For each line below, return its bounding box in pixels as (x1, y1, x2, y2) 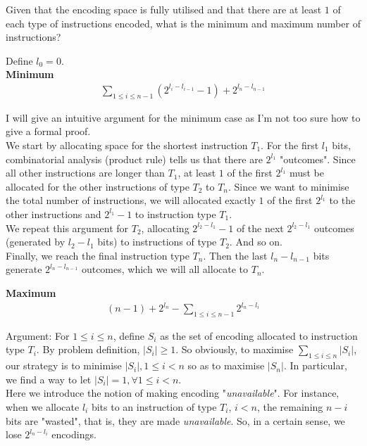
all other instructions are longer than (6, 165, 165, 180)
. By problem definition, (36, 342, 140, 357)
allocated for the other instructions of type (6, 179, 189, 193)
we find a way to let (6, 371, 92, 386)
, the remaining (256, 400, 323, 414)
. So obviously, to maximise (175, 342, 294, 357)
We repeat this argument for (6, 220, 129, 235)
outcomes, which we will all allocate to (81, 262, 249, 276)
